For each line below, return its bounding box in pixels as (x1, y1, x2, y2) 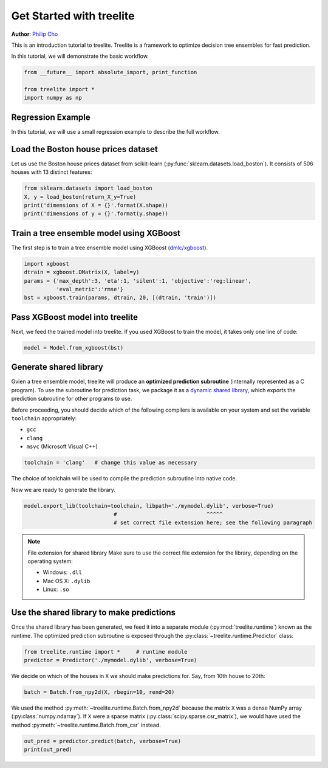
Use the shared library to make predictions (11, 607, 176, 618)
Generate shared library (11, 362, 103, 372)
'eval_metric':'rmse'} (55, 286, 124, 293)
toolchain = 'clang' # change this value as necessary (24, 459, 197, 466)
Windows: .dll (43, 569, 82, 576)
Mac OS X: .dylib (43, 577, 91, 584)
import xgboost (24, 260, 69, 267)
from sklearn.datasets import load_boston (24, 185, 152, 192)
